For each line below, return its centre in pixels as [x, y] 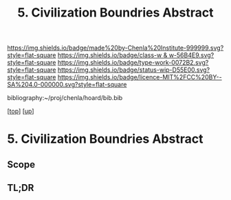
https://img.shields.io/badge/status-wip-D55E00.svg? [134, 70]
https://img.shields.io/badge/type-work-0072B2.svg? [133, 63]
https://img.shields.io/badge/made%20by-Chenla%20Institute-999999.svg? [115, 48]
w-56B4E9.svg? [191, 55]
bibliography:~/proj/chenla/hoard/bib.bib [65, 98]
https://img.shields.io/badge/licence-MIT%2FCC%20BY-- [140, 77]
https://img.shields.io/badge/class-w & [112, 55]
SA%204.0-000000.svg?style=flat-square [67, 85]
